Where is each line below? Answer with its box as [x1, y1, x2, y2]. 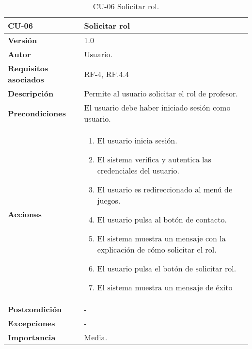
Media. [84, 332, 108, 343]
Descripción [8, 88, 54, 99]
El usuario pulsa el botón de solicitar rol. [97, 263, 236, 274]
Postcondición [8, 303, 62, 315]
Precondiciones [8, 107, 66, 119]
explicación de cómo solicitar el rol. [97, 244, 217, 255]
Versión [8, 34, 37, 46]
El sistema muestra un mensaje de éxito [97, 282, 233, 293]
